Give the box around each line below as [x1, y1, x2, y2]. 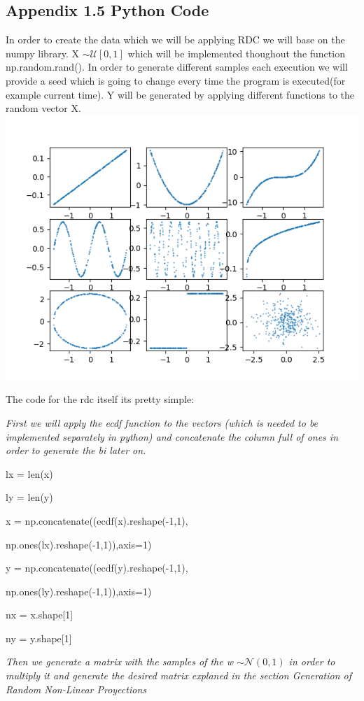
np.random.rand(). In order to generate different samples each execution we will [6, 59, 348, 74]
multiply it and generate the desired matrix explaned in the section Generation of [6, 668, 352, 683]
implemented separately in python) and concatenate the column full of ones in [6, 429, 339, 444]
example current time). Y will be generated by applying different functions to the [6, 87, 355, 101]
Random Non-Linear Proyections [6, 681, 146, 696]
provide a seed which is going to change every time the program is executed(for [6, 73, 346, 87]
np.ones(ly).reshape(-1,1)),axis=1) [6, 583, 152, 598]
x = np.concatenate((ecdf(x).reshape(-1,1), [6, 513, 188, 527]
